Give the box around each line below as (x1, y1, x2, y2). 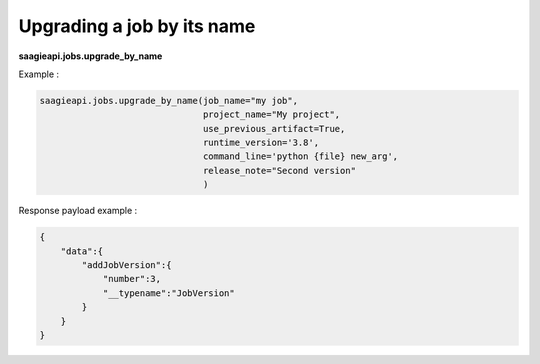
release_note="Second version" (202, 165, 357, 176)
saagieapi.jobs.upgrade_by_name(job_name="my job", (39, 95, 299, 106)
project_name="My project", (202, 109, 341, 120)
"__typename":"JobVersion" (102, 287, 235, 299)
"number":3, (102, 273, 162, 285)
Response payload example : (18, 205, 138, 217)
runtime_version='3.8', (202, 137, 320, 149)
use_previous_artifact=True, (202, 123, 346, 134)
